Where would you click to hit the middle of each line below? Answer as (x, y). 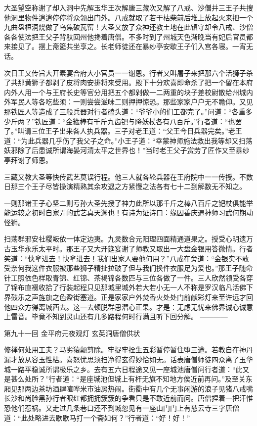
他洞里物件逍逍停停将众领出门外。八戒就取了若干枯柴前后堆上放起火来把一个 (128, 17)
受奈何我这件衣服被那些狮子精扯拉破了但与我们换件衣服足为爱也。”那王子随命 (128, 268)
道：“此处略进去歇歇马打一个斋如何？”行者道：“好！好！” (97, 417)
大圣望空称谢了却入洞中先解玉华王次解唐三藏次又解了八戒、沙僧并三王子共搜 (128, 7)
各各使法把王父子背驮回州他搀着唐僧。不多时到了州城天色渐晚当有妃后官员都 (128, 36)
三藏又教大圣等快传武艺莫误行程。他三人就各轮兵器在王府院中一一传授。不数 (128, 176)
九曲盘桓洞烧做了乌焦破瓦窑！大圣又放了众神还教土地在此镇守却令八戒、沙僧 (128, 27)
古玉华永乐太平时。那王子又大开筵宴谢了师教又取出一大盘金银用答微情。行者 (128, 249)
